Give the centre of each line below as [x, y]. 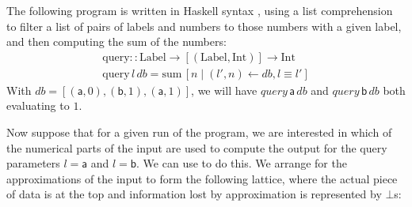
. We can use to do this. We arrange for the [242, 163]
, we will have [224, 90]
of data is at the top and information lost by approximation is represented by [194, 194]
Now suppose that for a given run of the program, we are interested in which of [199, 132]
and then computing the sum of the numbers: [116, 41]
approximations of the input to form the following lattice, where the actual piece [202, 178]
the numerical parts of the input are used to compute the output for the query [197, 147]
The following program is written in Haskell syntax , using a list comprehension [200, 10]
